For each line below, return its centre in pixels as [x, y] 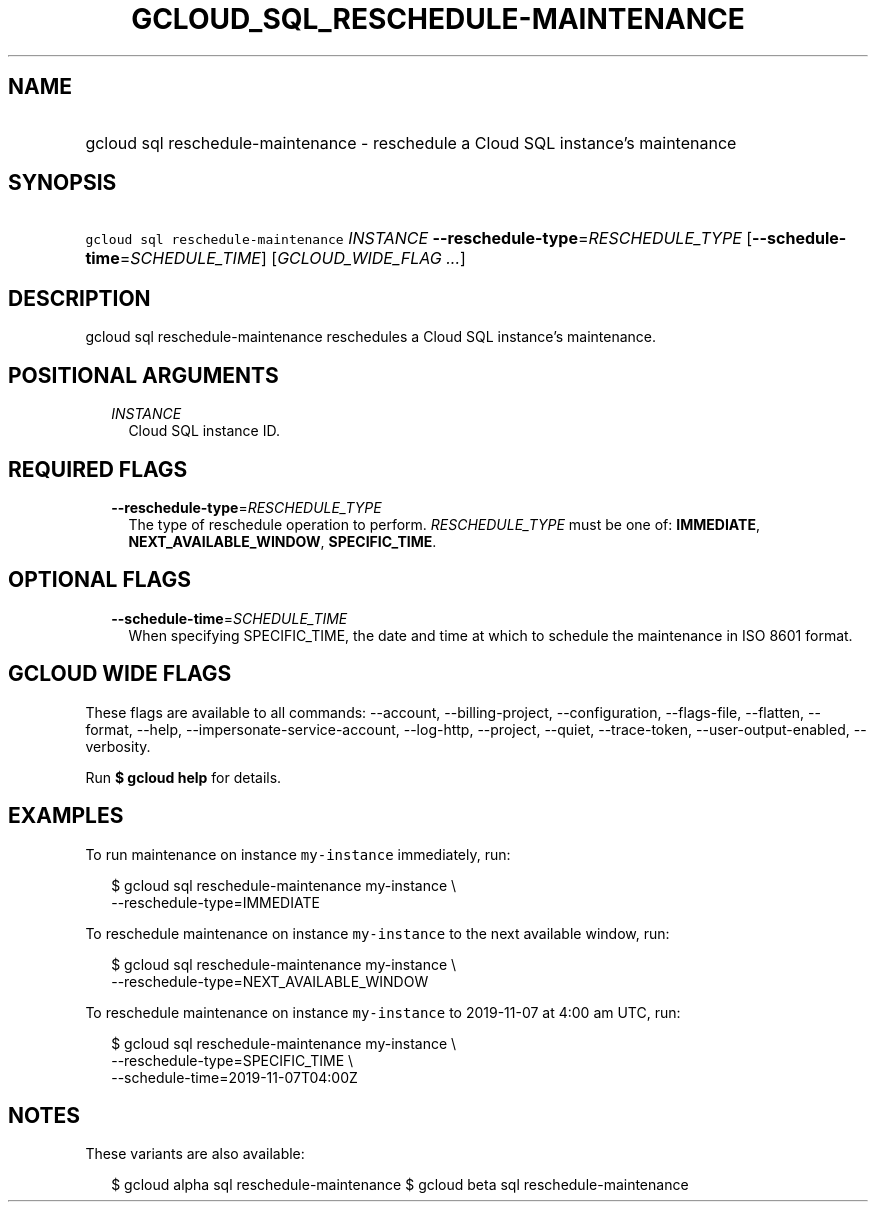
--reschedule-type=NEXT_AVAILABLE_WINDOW [270, 981]
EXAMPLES [66, 816]
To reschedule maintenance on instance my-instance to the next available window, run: [377, 933]
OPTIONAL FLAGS [99, 580]
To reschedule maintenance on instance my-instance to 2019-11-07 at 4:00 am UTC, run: [383, 1012]
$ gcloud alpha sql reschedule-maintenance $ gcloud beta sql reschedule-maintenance [400, 1185]
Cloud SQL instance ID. [204, 431]
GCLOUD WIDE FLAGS [120, 674]
